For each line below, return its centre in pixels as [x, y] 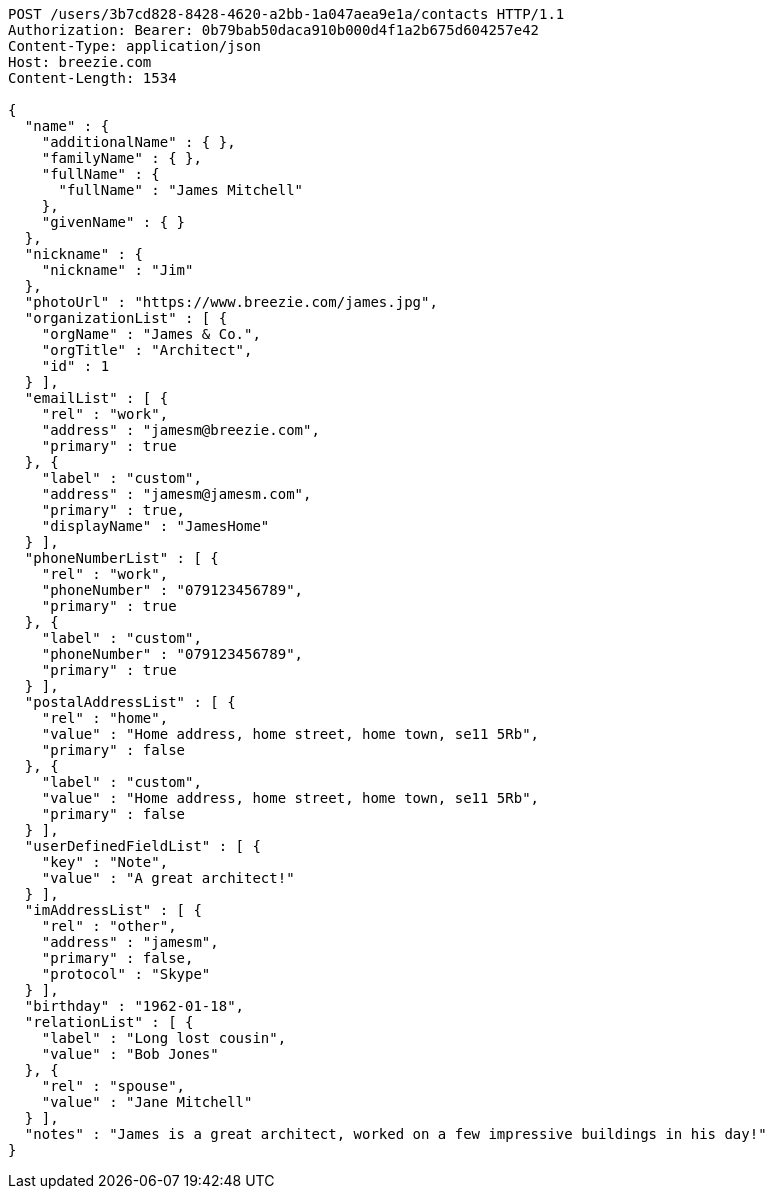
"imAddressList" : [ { [113, 910]
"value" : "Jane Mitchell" [147, 1102]
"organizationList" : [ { [126, 318]
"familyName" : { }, [121, 158]
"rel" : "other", [109, 926]
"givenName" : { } [113, 222]
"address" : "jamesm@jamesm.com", [176, 494]
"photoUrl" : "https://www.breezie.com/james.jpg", [231, 302]
